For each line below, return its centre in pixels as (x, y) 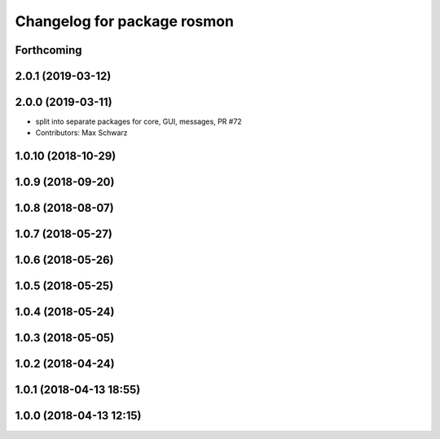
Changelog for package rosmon (124, 21)
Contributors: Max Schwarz (81, 133)
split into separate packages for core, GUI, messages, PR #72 (139, 121)
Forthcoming (48, 50)
